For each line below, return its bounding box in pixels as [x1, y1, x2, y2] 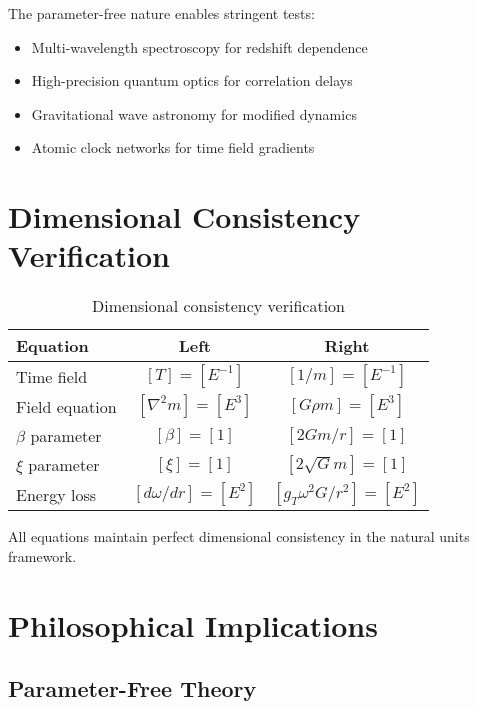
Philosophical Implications [8, 604, 378, 645]
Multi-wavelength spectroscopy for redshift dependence [31, 36, 368, 57]
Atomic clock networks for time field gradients [31, 137, 315, 158]
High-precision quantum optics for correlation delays [31, 70, 353, 91]
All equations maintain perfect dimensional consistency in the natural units [8, 526, 470, 547]
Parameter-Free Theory [8, 673, 257, 704]
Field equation [16, 394, 117, 418]
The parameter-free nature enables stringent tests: [8, 3, 315, 23]
